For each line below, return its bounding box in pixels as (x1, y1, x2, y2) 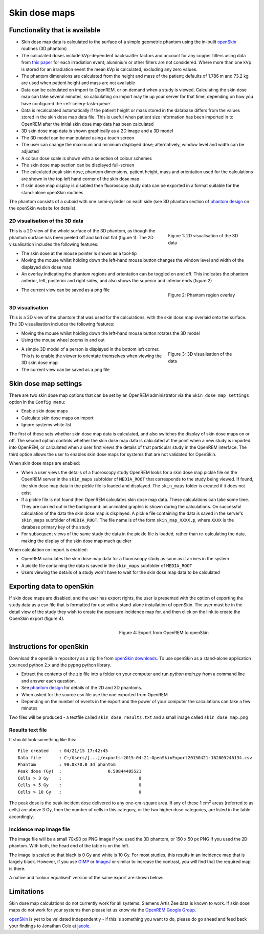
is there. (9, 866, 25, 871)
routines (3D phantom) (21, 46, 67, 51)
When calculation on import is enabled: (9, 547, 88, 552)
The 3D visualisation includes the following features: (9, 321, 114, 327)
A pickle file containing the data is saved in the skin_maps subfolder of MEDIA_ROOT (21, 563, 193, 569)
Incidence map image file (9, 826, 70, 833)
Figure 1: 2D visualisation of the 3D (168, 233, 238, 239)
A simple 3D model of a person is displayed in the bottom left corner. (21, 346, 160, 352)
